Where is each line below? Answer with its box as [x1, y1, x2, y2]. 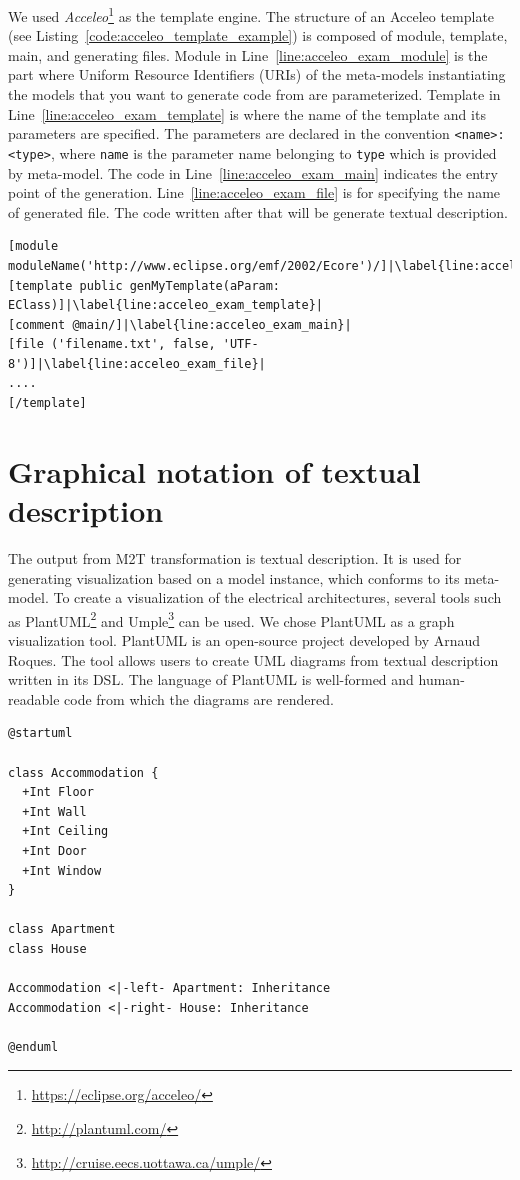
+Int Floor [22, 785, 94, 800]
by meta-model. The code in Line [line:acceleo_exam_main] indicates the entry [8, 162, 498, 183]
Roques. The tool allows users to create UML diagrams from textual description [8, 649, 499, 670]
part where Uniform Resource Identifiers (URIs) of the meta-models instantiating [8, 64, 506, 85]
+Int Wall [22, 804, 87, 819]
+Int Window [22, 863, 102, 878]
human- [418, 669, 465, 690]
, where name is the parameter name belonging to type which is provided [50, 142, 497, 163]
